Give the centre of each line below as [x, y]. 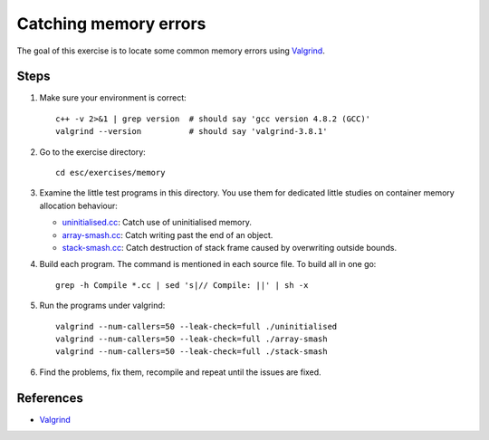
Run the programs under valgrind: [102, 306]
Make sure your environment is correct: [113, 98]
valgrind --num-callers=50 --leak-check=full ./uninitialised [197, 326]
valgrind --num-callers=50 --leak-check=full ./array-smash [192, 339]
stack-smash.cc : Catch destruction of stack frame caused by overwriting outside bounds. [230, 247]
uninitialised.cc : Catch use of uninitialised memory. [157, 223]
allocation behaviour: [78, 206]
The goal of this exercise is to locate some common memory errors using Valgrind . [171, 51]
